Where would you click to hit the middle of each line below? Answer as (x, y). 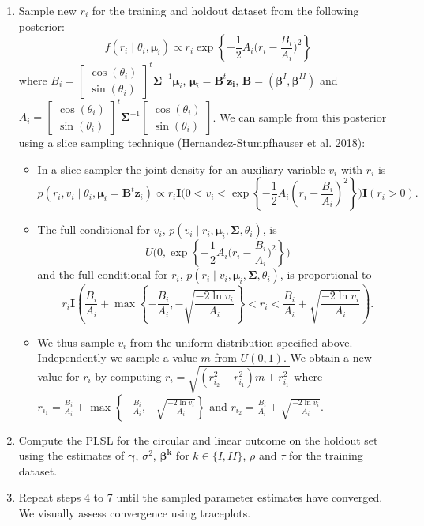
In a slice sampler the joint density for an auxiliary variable (181, 169)
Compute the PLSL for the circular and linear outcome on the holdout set (198, 440)
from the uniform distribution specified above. (241, 342)
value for (58, 376)
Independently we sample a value (117, 357)
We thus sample (76, 342)
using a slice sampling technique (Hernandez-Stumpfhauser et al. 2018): (192, 143)
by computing (128, 376)
